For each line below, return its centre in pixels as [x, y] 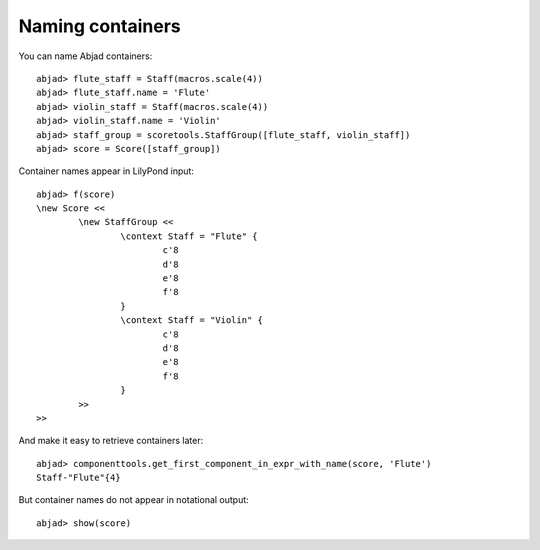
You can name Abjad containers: [85, 56]
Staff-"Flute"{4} [78, 478]
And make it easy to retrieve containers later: [111, 441]
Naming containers [99, 26]
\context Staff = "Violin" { [192, 320]
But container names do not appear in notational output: [133, 500]
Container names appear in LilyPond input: [106, 171]
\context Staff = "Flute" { [189, 236]
